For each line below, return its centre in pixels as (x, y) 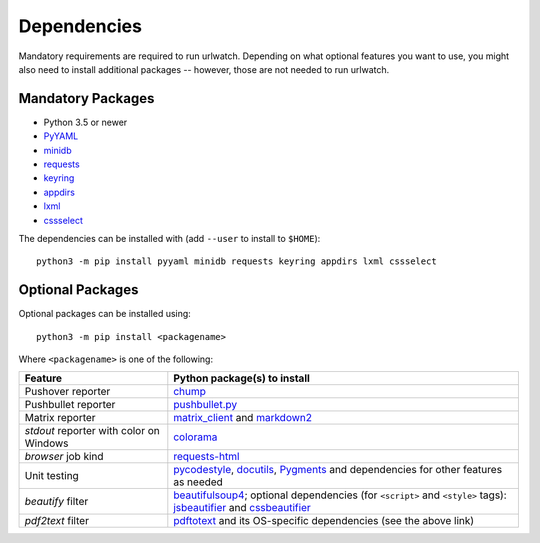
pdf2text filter (57, 521)
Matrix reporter (60, 418)
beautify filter (56, 502)
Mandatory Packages (86, 98)
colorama (195, 437)
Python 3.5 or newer (85, 122)
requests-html (206, 457)
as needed (198, 482)
